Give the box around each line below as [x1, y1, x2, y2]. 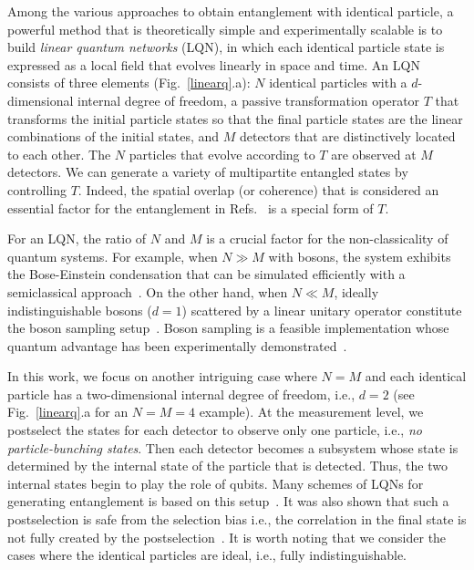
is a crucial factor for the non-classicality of [206, 229, 448, 248]
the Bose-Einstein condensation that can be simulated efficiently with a [7, 264, 406, 284]
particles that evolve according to [129, 144, 315, 163]
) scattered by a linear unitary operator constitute [181, 300, 462, 319]
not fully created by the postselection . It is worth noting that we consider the [7, 527, 447, 546]
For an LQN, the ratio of [7, 229, 147, 248]
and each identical [365, 367, 467, 386]
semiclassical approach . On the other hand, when [7, 282, 288, 301]
